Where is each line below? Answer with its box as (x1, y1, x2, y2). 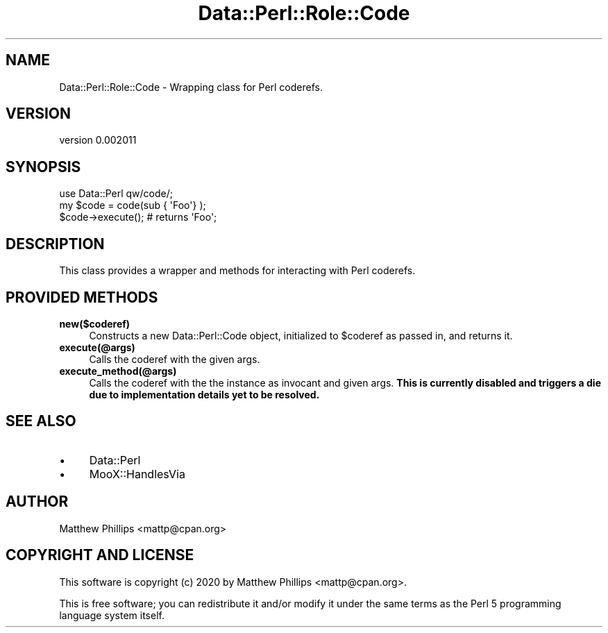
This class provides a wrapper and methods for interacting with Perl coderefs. (59, 264, 416, 277)
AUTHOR (6, 493, 69, 511)
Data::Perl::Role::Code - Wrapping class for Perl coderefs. (59, 81, 323, 93)
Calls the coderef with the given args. (89, 353, 260, 365)
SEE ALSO (6, 412, 76, 430)
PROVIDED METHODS (6, 288, 158, 306)
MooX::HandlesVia (89, 466, 185, 481)
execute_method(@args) (59, 364, 177, 377)
